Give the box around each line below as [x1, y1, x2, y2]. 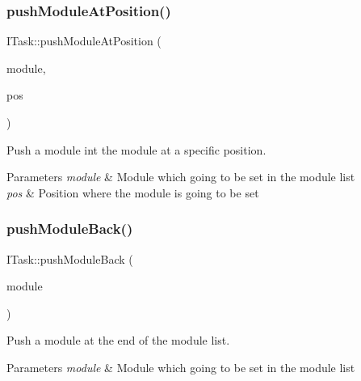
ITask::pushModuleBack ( [6, 250, 133, 267]
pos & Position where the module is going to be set [6, 184, 259, 201]
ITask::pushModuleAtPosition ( [6, 32, 162, 49]
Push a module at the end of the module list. [6, 332, 230, 349]
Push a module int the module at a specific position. [6, 141, 267, 158]
